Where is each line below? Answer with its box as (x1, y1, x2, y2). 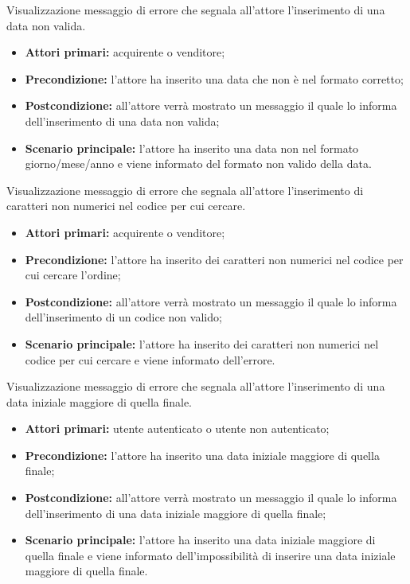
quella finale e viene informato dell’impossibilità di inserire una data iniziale (25, 547, 396, 563)
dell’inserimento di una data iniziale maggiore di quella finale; (25, 504, 326, 521)
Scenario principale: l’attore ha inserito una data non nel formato (25, 139, 359, 156)
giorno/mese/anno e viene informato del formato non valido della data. (25, 155, 372, 172)
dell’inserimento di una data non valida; (25, 112, 220, 129)
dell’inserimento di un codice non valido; (25, 309, 222, 325)
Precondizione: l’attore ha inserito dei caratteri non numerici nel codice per (25, 251, 404, 267)
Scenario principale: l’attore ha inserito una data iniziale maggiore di (25, 531, 376, 548)
